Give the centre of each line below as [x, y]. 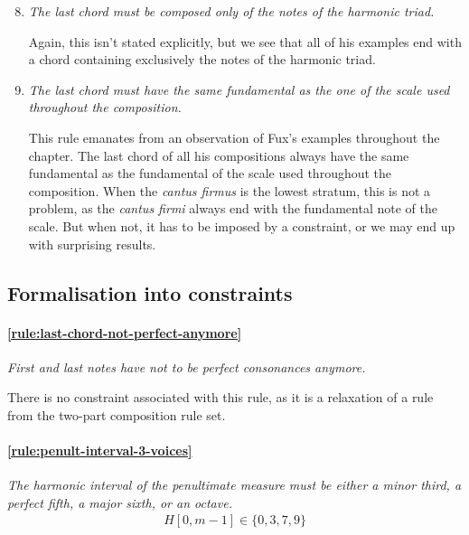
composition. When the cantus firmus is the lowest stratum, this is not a [230, 190]
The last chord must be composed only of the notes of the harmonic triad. [231, 11]
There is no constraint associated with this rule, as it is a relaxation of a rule [220, 397]
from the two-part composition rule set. [117, 414]
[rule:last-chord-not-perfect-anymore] [125, 332]
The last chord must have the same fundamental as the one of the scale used [239, 89]
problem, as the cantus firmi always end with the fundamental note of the [233, 208]
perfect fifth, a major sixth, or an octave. [120, 502]
